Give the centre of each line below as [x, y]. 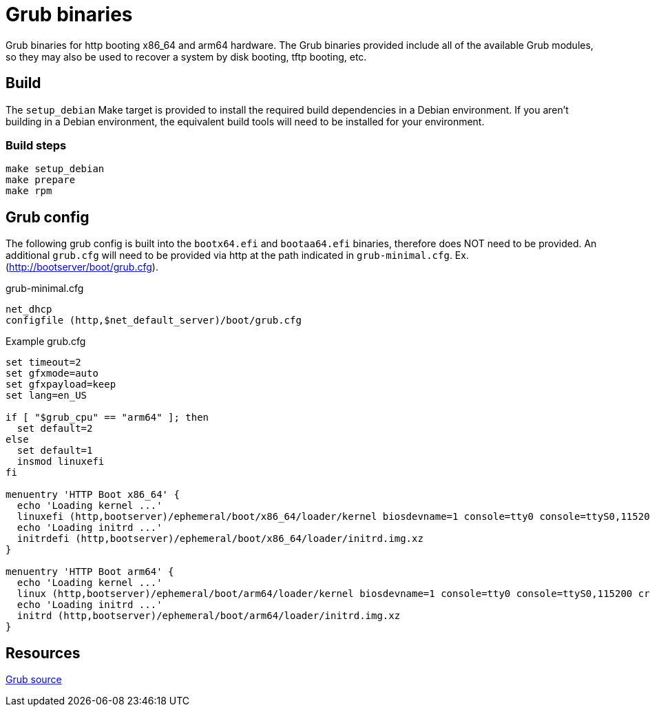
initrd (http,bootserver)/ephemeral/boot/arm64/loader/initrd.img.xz [209, 616]
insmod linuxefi [61, 462]
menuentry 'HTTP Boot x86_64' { [93, 495]
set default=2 [55, 429]
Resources [43, 653]
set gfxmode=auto [52, 374]
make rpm [29, 191]
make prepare [41, 180]
